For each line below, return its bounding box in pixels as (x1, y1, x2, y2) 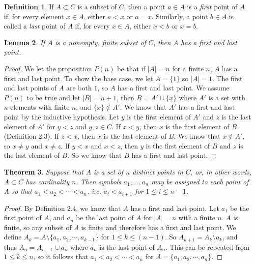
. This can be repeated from (165, 241, 250, 252)
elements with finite (10, 102, 70, 112)
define (4, 232, 22, 242)
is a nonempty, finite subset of (55, 37, 146, 47)
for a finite (172, 63, 204, 73)
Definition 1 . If (4, 1, 54, 11)
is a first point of (187, 1, 237, 11)
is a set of (93, 166, 123, 177)
